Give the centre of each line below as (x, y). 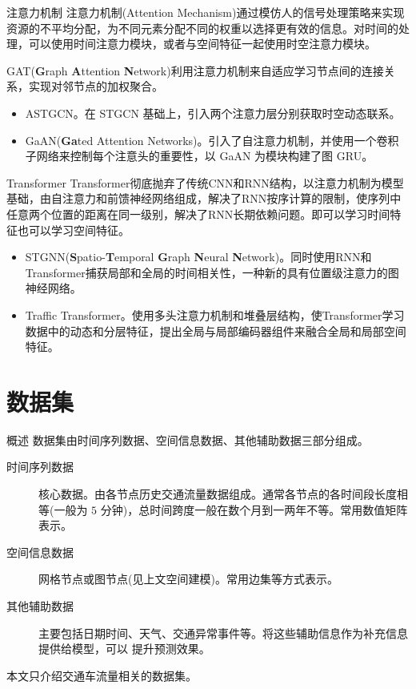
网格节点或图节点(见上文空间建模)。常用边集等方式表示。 (188, 579)
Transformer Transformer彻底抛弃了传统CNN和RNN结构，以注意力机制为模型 (205, 182)
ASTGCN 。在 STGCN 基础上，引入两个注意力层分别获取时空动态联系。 (213, 113)
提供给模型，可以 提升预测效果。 (124, 649)
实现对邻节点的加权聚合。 (96, 86)
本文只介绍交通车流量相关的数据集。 (102, 675)
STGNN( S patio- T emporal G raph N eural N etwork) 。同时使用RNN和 (198, 257)
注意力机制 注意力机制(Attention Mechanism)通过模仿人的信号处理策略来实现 (206, 12)
